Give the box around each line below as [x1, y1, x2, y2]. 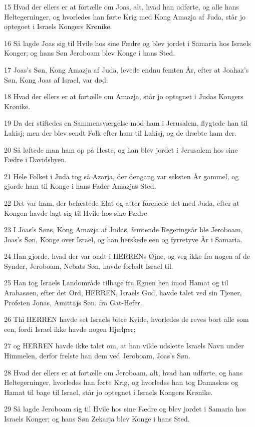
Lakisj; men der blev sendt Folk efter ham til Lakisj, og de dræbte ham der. [4, 127, 237, 138]
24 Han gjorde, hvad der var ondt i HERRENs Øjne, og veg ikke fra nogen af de [4, 251, 250, 261]
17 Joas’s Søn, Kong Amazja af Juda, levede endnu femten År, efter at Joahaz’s [4, 64, 249, 75]
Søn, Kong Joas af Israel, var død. [4, 74, 108, 85]
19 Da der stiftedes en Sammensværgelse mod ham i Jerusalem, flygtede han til [4, 118, 248, 128]
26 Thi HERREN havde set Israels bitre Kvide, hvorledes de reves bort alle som [4, 314, 249, 324]
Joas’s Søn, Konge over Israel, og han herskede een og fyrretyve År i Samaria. [4, 234, 242, 244]
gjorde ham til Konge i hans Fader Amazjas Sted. [4, 181, 156, 191]
